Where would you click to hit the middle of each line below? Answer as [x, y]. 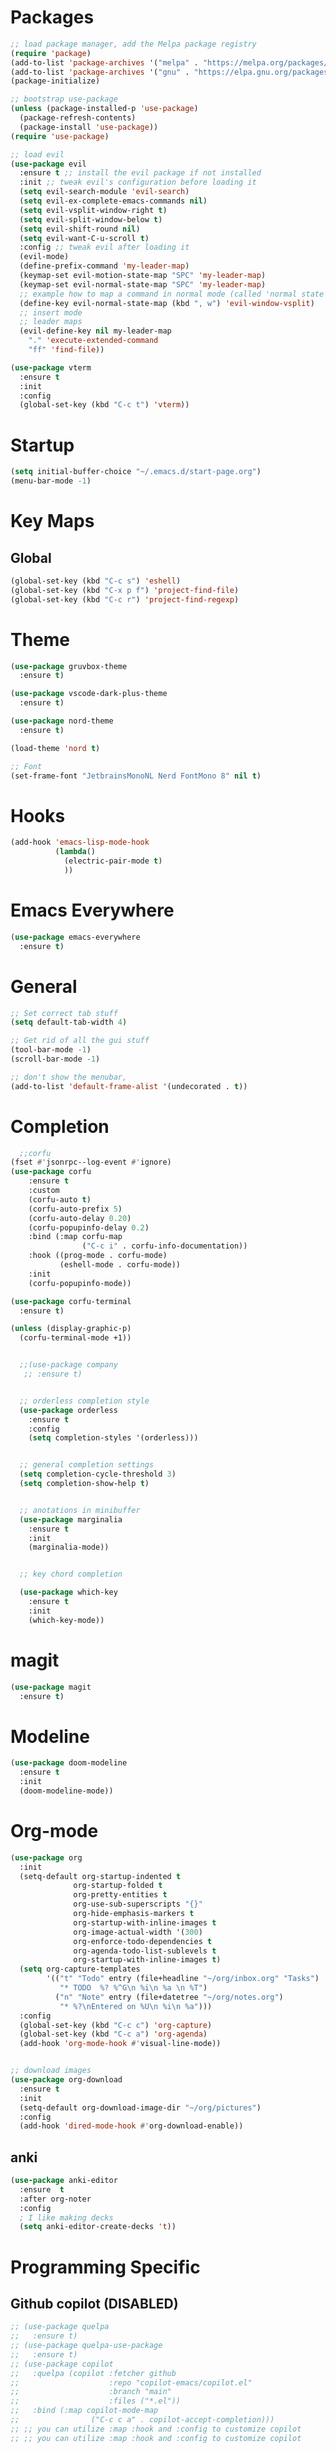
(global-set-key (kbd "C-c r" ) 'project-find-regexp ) [125, 599]
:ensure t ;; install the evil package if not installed [140, 173]
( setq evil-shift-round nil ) [80, 229]
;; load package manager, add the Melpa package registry [133, 44]
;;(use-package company [68, 1365]
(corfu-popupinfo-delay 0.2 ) [89, 1227]
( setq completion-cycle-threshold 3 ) [98, 1474]
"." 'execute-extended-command [93, 341]
